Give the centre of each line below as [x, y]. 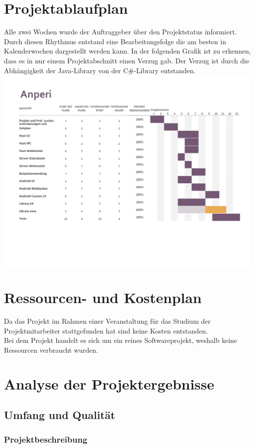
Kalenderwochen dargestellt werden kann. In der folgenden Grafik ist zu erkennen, [127, 51]
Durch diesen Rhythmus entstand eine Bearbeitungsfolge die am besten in [115, 41]
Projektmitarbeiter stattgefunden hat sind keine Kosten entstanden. [106, 330]
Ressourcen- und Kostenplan [103, 297]
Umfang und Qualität [60, 415]
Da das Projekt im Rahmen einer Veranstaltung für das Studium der [107, 321]
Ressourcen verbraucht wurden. [51, 350]
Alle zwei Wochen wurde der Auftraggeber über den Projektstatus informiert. [120, 32]
